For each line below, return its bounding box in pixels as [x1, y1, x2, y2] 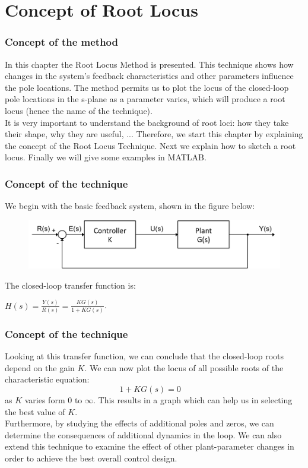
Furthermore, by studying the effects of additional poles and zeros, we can [5, 417, 274, 429]
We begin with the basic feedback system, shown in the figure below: [5, 200, 255, 212]
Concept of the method [5, 34, 118, 49]
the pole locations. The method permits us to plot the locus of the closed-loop [5, 81, 289, 93]
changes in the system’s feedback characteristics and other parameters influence [5, 69, 294, 82]
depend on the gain [5, 361, 75, 374]
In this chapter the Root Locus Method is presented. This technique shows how [5, 58, 294, 70]
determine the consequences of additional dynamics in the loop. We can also [5, 428, 282, 441]
